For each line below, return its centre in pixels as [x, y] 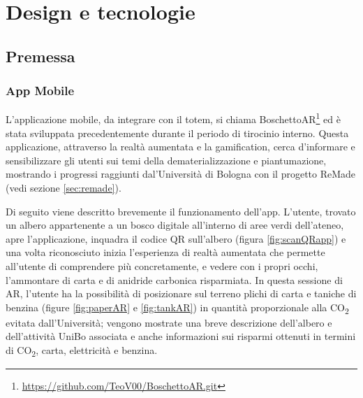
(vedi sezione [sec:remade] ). [64, 187]
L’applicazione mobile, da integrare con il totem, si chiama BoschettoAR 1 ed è [173, 118]
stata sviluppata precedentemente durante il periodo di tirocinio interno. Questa [177, 133]
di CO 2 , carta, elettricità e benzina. [82, 351]
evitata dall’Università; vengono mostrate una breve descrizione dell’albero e [169, 322]
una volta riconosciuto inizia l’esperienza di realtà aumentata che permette [165, 252]
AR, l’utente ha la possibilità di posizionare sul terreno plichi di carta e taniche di [181, 293]
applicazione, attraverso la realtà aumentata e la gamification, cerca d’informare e [180, 147]
